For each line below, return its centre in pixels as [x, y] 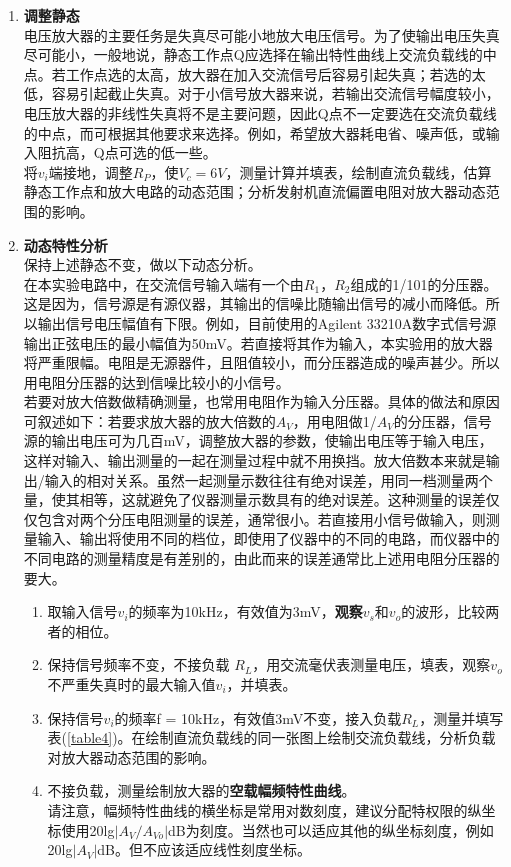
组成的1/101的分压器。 [424, 283]
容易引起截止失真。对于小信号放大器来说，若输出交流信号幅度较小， [275, 93]
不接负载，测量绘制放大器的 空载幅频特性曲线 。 [201, 790]
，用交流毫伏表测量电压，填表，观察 [371, 664]
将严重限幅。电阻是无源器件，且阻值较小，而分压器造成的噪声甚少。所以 [261, 362]
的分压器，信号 [442, 420]
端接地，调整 [90, 171]
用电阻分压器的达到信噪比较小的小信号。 [156, 381]
